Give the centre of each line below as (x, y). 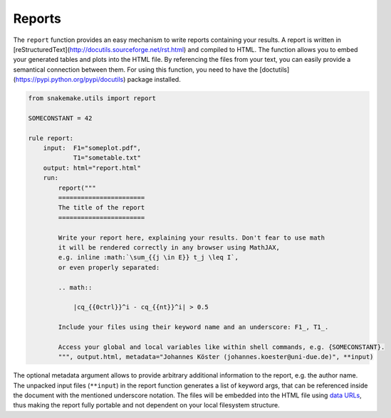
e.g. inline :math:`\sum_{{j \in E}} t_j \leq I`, (148, 257)
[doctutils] (275, 69)
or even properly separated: (109, 267)
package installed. (154, 80)
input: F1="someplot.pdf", (92, 148)
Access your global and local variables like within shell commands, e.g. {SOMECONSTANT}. (221, 347)
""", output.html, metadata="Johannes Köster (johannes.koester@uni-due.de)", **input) (216, 357)
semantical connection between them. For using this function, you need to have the (136, 69)
